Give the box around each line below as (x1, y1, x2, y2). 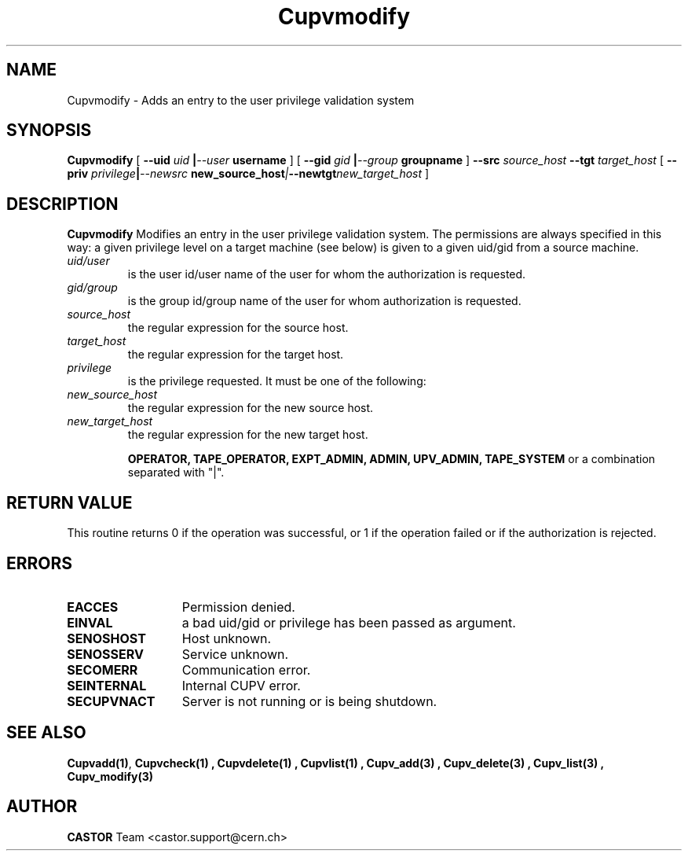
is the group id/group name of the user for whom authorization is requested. (127, 294, 521, 308)
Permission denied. (181, 598, 295, 615)
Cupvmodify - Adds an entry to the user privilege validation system (67, 93, 415, 107)
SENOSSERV (67, 646, 144, 662)
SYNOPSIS (6, 120, 92, 141)
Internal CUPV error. (181, 677, 301, 693)
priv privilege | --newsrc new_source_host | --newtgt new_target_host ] (67, 167, 430, 181)
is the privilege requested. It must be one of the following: (127, 374, 426, 388)
